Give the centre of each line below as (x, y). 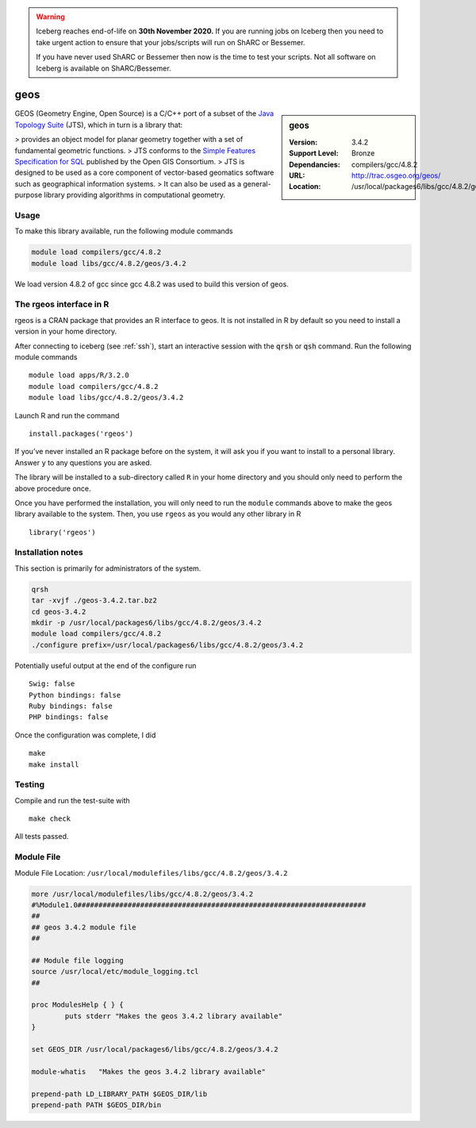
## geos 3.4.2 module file (84, 927)
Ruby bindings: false (71, 706)
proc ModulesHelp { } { (78, 1005)
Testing (30, 784)
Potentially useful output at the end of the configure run (106, 665)
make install (54, 764)
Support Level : (314, 153)
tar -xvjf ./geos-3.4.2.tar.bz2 (94, 601)
